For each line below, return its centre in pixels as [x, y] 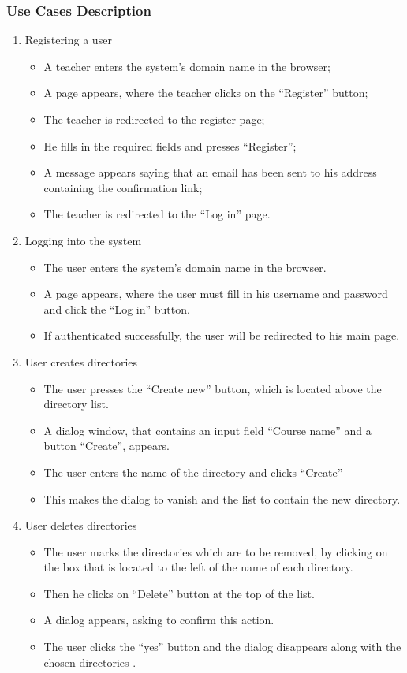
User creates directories [81, 361]
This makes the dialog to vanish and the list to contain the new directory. [222, 498]
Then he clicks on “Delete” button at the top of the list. [179, 593]
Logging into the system [83, 240]
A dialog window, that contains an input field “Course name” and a [207, 430]
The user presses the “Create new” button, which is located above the [213, 388]
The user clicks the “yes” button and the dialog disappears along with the [222, 647]
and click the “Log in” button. [117, 309]
